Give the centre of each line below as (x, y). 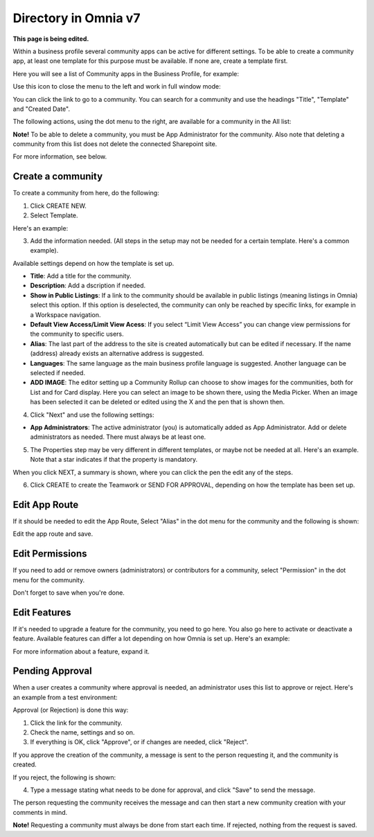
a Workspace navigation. (65, 314)
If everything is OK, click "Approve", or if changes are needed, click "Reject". (139, 742)
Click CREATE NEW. (58, 206)
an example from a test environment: (65, 697)
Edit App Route (46, 504)
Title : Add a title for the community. (81, 276)
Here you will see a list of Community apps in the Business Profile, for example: (126, 73)
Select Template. (54, 215)
